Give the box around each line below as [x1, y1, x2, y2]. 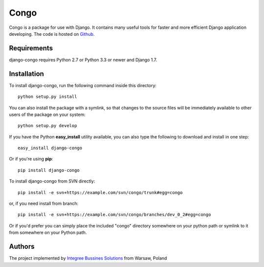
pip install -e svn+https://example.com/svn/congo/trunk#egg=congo [18, 190, 183, 195]
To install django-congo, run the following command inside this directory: [9, 82, 156, 88]
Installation [9, 69, 44, 78]
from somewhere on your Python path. [9, 230, 87, 236]
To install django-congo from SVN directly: [9, 178, 95, 184]
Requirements [9, 44, 53, 52]
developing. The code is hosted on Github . [9, 31, 95, 37]
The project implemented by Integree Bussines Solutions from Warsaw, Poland [9, 255, 167, 261]
